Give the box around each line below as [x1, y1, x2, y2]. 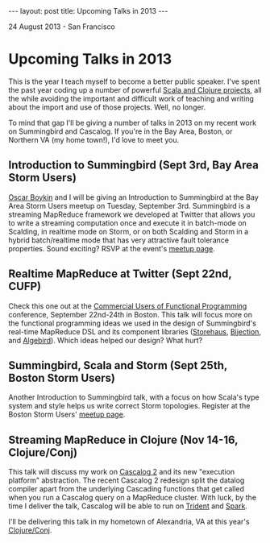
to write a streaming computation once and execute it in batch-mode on [8, 218, 247, 227]
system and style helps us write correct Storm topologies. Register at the [8, 401, 251, 411]
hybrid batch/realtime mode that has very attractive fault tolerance [8, 235, 230, 245]
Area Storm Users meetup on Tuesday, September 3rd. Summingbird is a [8, 201, 251, 210]
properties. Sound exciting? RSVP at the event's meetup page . [8, 243, 215, 253]
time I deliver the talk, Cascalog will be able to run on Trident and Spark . [8, 501, 248, 511]
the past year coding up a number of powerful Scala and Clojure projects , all [8, 85, 262, 94]
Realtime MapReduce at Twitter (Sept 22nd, [8, 267, 232, 281]
